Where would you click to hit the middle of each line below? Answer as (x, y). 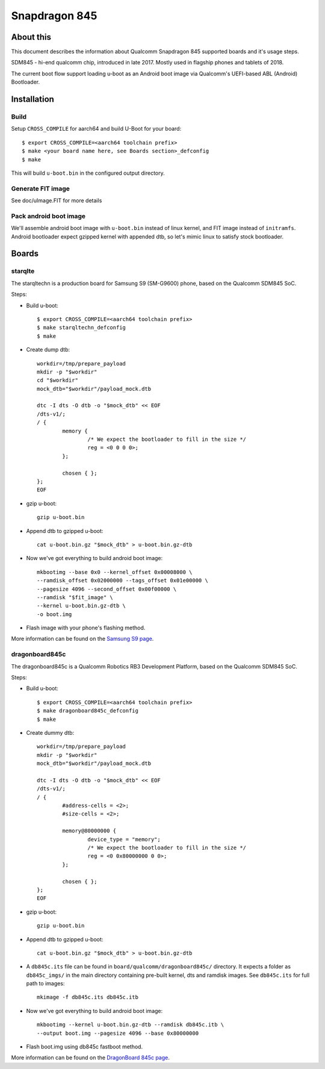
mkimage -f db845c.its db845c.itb (88, 997)
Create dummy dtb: (50, 732)
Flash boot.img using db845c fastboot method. (85, 1047)
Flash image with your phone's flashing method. (86, 628)
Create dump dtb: (48, 350)
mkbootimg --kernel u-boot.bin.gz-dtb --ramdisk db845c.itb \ (131, 1025)
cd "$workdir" (57, 380)
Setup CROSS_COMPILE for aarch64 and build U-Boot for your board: (96, 129)
